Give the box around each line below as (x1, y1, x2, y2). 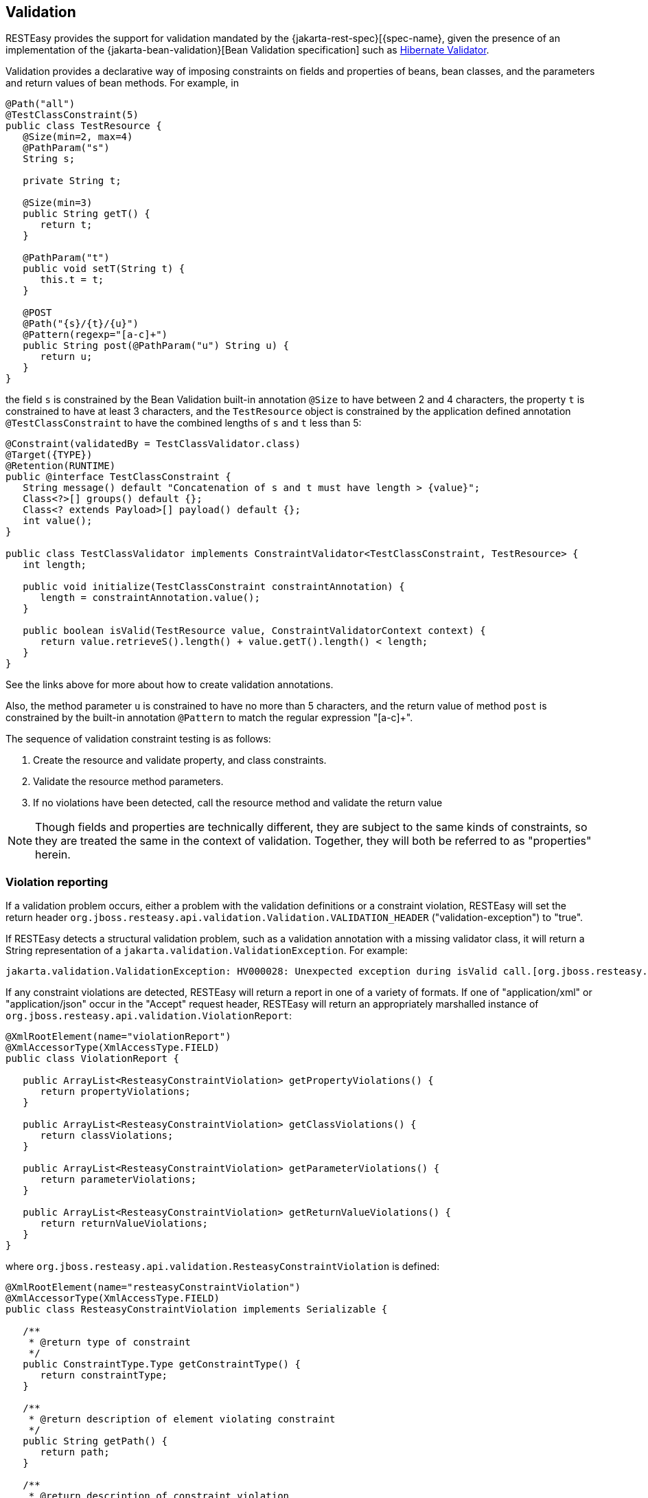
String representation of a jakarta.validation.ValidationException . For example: (5, 944, 408, 957)
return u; (40, 351, 93, 363)
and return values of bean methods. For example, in (5, 77, 239, 89)
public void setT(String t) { (23, 263, 185, 275)
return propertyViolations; (40, 1086, 191, 1098)
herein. (35, 848, 71, 862)
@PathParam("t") (23, 252, 110, 264)
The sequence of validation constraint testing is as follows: (5, 733, 271, 745)
